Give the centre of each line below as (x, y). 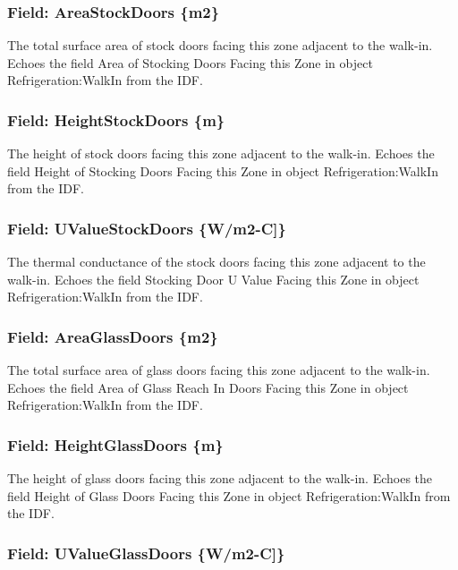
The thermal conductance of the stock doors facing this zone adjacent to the (216, 262)
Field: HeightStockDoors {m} (116, 119)
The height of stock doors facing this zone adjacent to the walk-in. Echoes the (221, 153)
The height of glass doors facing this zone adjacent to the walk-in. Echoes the (220, 478)
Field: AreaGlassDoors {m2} (113, 336)
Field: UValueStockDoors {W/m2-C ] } (147, 228)
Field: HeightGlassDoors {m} (115, 444)
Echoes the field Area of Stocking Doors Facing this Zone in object (190, 62)
